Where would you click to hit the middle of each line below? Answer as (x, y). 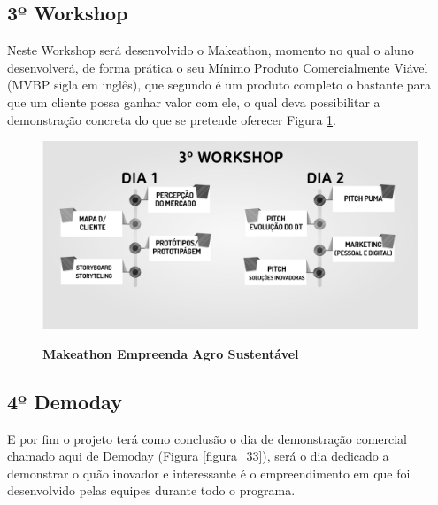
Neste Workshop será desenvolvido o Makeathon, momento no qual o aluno (211, 50)
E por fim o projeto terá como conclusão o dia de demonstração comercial (207, 438)
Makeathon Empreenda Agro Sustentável (171, 353)
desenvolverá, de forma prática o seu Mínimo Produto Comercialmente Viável (218, 67)
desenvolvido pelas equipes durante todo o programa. (151, 490)
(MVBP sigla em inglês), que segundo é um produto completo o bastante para (219, 85)
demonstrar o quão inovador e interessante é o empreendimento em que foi (209, 473)
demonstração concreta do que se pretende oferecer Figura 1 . (172, 119)
